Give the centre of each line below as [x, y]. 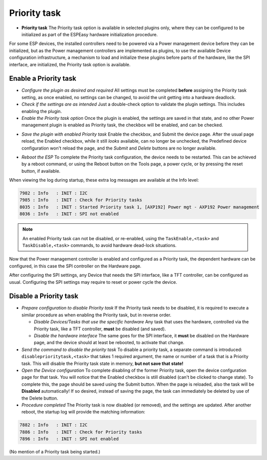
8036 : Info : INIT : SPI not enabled [69, 214]
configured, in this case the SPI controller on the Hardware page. [75, 266]
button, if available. [41, 171]
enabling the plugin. [42, 111]
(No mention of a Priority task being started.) [55, 452]
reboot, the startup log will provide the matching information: [83, 412]
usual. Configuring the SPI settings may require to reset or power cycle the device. [93, 282]
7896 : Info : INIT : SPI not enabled [69, 439]
